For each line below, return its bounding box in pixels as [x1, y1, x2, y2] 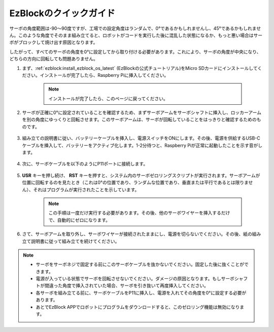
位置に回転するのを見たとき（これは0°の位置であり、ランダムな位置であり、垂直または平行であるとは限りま [22, 180, 249, 186]
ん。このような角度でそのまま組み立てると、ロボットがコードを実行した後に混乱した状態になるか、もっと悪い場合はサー [9, 32, 263, 38]
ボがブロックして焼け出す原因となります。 [9, 39, 98, 46]
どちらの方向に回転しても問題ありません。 [9, 56, 98, 62]
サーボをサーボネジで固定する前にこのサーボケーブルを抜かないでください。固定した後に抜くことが [36, 261, 245, 268]
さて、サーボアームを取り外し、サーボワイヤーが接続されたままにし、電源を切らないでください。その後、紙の [22, 231, 252, 237]
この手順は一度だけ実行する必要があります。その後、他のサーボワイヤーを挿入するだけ [48, 210, 230, 216]
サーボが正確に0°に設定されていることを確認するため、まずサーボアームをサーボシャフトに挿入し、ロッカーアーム [22, 109, 261, 116]
